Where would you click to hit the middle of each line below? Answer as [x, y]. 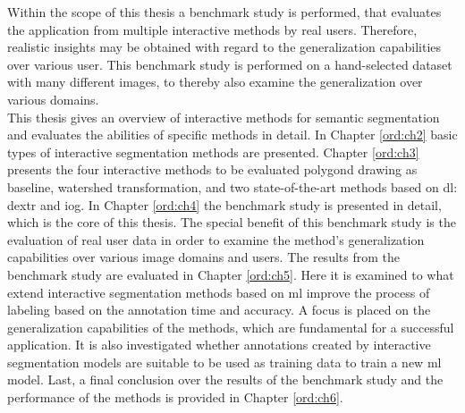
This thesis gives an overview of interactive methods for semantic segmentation [224, 117]
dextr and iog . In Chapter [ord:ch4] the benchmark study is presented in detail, [224, 204]
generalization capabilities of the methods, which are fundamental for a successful [231, 327]
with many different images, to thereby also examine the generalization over [215, 82]
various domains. [53, 99]
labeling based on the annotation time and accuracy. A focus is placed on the [219, 310]
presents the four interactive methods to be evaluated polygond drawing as [212, 169]
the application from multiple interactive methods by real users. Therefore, [212, 29]
